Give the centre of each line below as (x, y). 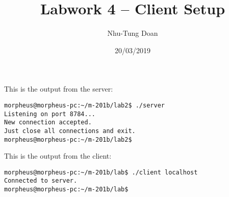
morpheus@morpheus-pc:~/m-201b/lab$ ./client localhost (101, 172)
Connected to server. (41, 181)
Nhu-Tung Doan (133, 33)
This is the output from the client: (58, 156)
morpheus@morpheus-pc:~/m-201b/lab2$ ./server (84, 105)
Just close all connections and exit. (70, 131)
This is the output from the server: (59, 89)
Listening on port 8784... (50, 114)
